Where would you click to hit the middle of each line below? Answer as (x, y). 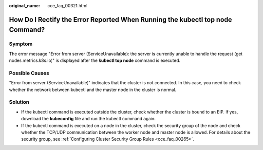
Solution (19, 102)
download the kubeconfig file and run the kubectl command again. (88, 119)
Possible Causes (29, 73)
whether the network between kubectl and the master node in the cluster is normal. (93, 90)
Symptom (21, 44)
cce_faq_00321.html (67, 6)
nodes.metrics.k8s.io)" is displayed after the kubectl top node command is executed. (95, 60)
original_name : (25, 6)
